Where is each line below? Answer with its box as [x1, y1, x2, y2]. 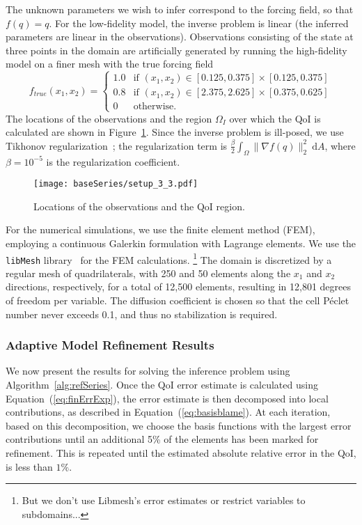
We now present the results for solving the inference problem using [6, 363, 290, 378]
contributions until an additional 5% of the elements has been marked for [6, 432, 319, 446]
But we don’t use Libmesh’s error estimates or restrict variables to [22, 493, 306, 508]
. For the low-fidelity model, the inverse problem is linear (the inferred [49, 15, 349, 30]
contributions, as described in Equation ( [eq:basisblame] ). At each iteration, [6, 405, 331, 419]
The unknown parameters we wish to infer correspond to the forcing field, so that [6, 2, 354, 16]
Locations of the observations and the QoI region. [33, 198, 245, 213]
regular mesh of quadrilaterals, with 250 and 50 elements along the [6, 265, 291, 280]
